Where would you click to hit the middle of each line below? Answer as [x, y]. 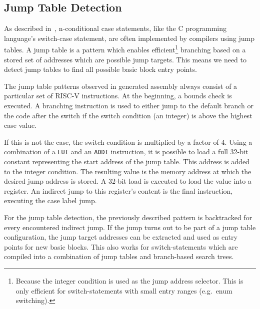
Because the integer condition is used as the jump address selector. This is [129, 280]
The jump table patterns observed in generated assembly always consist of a [121, 86]
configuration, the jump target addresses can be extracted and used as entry [121, 237]
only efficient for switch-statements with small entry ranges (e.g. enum [124, 290]
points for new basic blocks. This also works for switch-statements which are [121, 246]
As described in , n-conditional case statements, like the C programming [115, 28]
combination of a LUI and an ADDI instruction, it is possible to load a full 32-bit [126, 152]
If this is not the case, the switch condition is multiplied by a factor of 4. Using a [128, 142]
